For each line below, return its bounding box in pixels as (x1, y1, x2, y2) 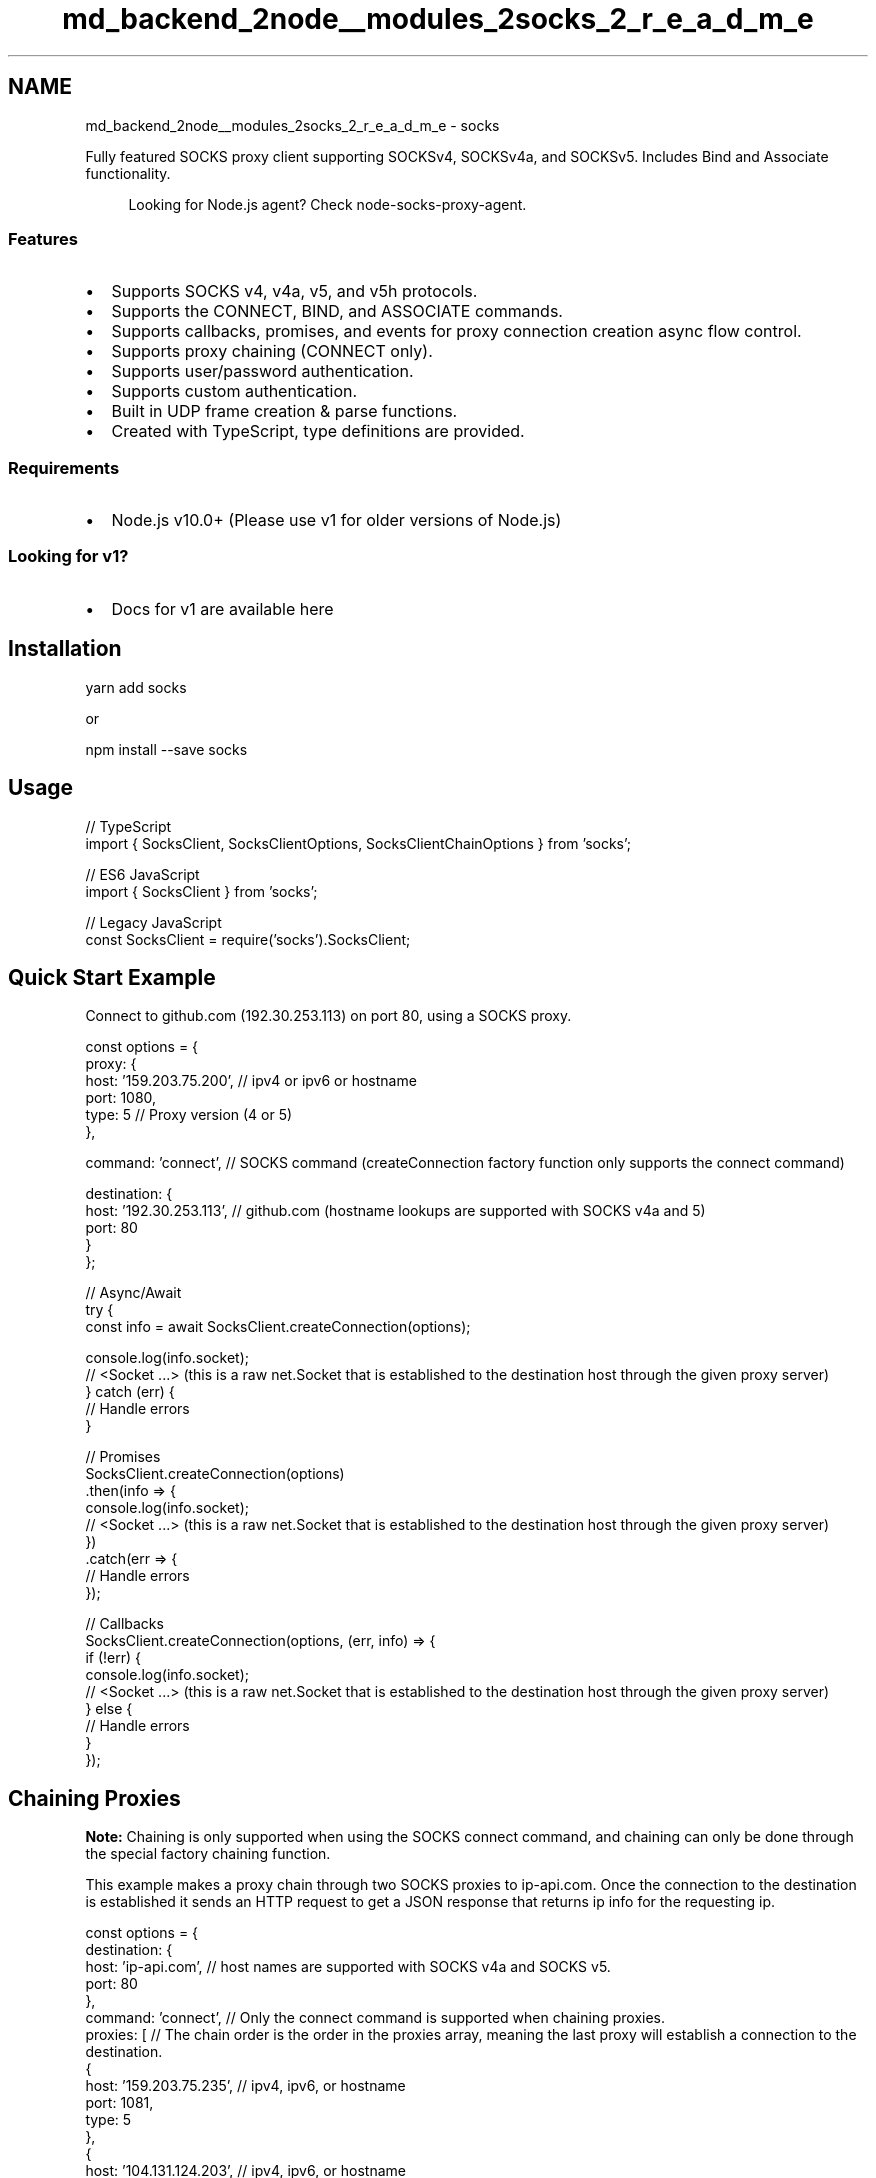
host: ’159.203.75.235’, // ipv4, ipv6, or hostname (85, 2077, 406, 2095)
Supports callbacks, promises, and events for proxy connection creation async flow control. (111, 321, 802, 342)
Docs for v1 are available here (111, 598, 334, 619)
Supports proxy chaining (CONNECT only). (111, 341, 433, 362)
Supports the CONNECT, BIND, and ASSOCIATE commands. (111, 301, 563, 322)
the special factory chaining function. (85, 1845, 331, 1863)
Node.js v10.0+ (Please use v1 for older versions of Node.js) (111, 510, 562, 531)
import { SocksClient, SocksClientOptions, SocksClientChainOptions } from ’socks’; (85, 834, 632, 852)
